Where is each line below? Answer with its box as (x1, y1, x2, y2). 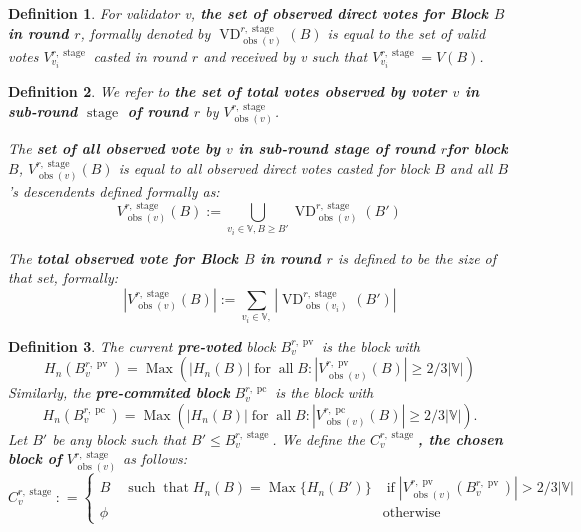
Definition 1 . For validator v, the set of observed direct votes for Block (8, 3, 488, 23)
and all (449, 157, 493, 178)
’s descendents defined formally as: (8, 181, 220, 202)
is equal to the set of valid (327, 22, 486, 43)
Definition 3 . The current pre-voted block (8, 335, 276, 356)
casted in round (93, 46, 187, 67)
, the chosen (417, 428, 503, 449)
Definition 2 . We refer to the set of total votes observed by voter (8, 81, 447, 102)
